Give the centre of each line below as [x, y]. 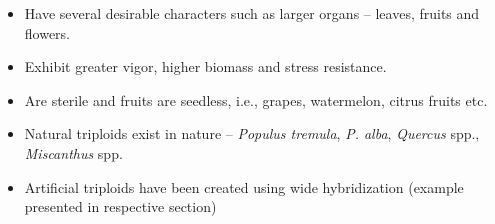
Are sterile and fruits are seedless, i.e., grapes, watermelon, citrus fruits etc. [256, 99]
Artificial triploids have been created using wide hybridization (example [244, 186]
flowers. [47, 32]
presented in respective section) [120, 206]
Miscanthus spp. [73, 152]
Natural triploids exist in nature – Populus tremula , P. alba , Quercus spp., [252, 133]
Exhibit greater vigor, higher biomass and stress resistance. [205, 66]
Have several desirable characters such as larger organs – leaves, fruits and [252, 13]
